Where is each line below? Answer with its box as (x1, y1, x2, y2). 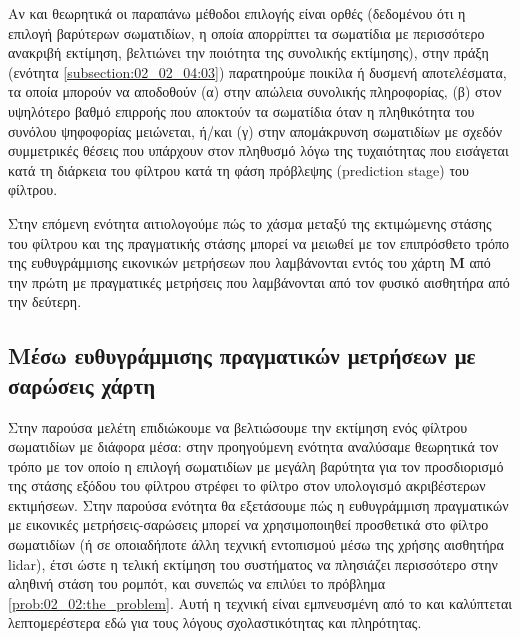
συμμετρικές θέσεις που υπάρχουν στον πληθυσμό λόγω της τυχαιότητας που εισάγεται (8, 140, 509, 161)
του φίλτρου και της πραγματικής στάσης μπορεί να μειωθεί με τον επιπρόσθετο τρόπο (8, 232, 509, 253)
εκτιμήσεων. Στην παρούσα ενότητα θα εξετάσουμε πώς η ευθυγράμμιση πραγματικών (8, 494, 509, 515)
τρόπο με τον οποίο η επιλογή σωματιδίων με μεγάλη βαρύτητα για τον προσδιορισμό (8, 455, 504, 476)
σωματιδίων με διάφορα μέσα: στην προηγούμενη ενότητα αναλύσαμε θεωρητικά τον (8, 436, 499, 457)
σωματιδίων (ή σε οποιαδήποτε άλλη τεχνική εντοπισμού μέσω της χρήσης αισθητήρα (8, 534, 504, 555)
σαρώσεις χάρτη (8, 369, 156, 400)
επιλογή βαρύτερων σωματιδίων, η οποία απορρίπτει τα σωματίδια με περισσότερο (8, 22, 485, 43)
